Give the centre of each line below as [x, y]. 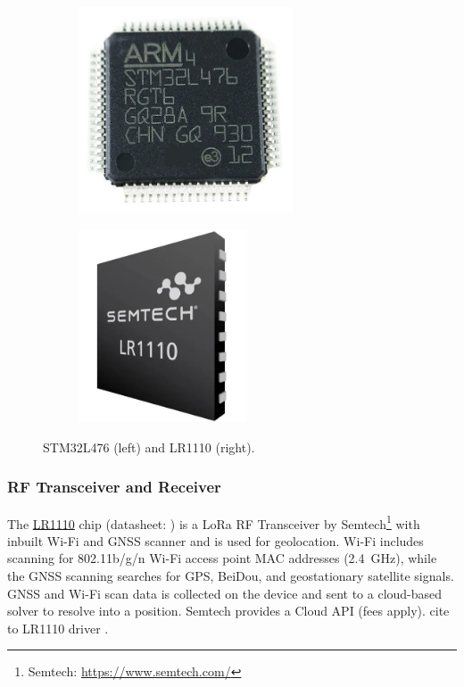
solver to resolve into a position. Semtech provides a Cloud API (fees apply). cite [228, 611]
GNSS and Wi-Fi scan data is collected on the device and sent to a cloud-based [225, 593]
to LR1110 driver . [58, 628]
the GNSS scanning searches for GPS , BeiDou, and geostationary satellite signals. [231, 575]
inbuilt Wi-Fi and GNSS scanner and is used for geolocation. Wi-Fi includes [215, 540]
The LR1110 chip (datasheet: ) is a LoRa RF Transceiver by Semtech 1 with [214, 522]
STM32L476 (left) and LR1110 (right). [149, 447]
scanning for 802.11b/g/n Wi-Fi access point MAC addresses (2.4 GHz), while [222, 558]
